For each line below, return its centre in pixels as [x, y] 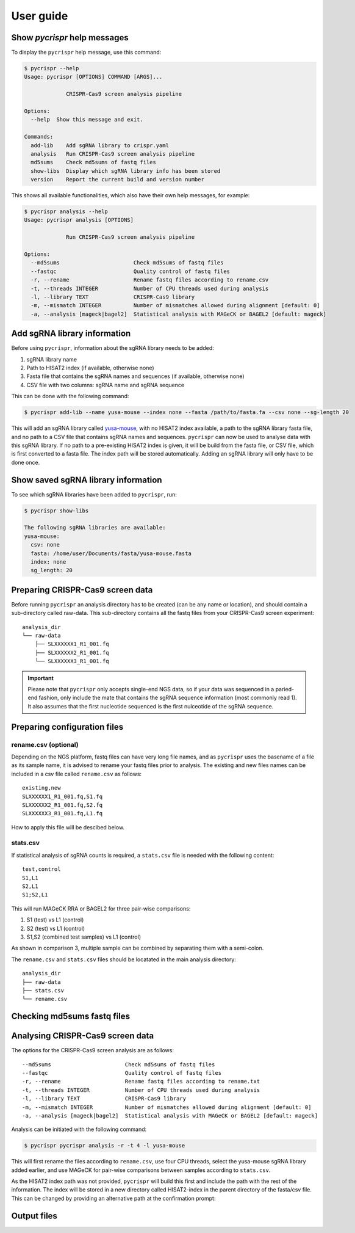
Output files [34, 1216]
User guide [40, 16]
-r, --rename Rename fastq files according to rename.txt [141, 1082]
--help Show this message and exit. [87, 120]
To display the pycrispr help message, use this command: [86, 53]
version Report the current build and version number [117, 180]
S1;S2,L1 [35, 895]
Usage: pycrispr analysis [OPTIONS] [79, 220]
